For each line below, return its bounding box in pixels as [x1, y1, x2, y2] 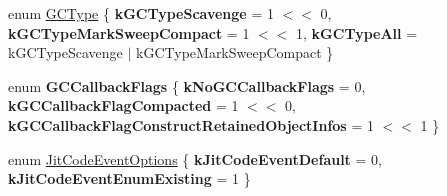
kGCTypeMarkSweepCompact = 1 [8, 22, 250, 43]
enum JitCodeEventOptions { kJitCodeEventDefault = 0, [8, 148, 382, 169]
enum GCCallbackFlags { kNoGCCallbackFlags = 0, [8, 75, 366, 96]
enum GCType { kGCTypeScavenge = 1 [8, 3, 274, 23]
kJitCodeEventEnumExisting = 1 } [8, 168, 251, 189]
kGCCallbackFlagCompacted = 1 [8, 95, 239, 116]
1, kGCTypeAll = [296, 22, 418, 43]
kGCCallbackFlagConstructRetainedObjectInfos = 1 [8, 114, 374, 135]
